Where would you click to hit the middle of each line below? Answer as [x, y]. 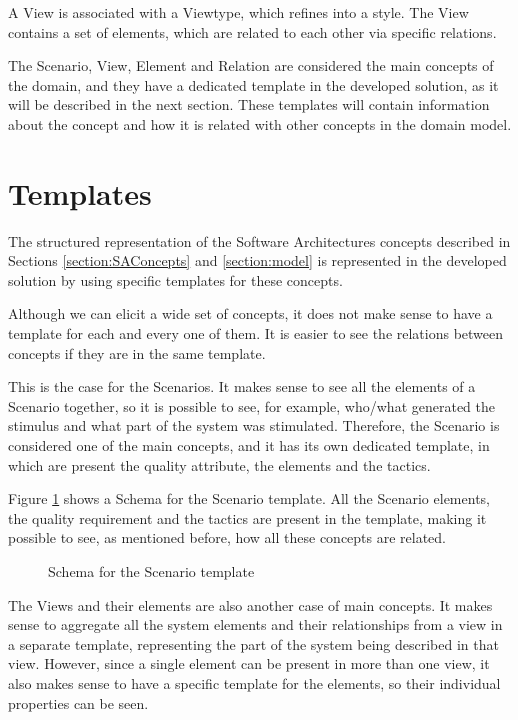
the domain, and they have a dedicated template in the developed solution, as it [253, 84]
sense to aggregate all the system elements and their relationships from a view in [255, 624]
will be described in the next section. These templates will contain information [249, 104]
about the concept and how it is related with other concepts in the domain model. [260, 123]
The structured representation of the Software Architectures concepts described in [259, 240]
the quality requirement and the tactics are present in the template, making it [247, 517]
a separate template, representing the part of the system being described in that [253, 643]
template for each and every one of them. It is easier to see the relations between [256, 333]
